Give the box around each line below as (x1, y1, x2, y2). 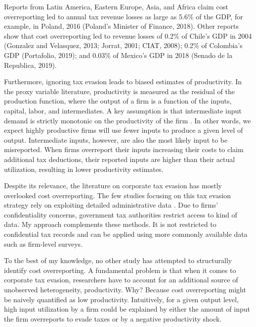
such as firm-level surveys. (4, 238, 83, 249)
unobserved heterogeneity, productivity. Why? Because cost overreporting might (4, 284, 246, 295)
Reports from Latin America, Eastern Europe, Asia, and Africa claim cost (4, 1, 228, 11)
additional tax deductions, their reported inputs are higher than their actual (4, 154, 235, 164)
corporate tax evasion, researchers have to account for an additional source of (4, 274, 238, 285)
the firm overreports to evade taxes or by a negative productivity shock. (4, 313, 222, 324)
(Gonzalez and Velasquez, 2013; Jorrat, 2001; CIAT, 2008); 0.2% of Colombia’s (4, 40, 243, 51)
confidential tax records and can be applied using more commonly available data (4, 229, 248, 239)
